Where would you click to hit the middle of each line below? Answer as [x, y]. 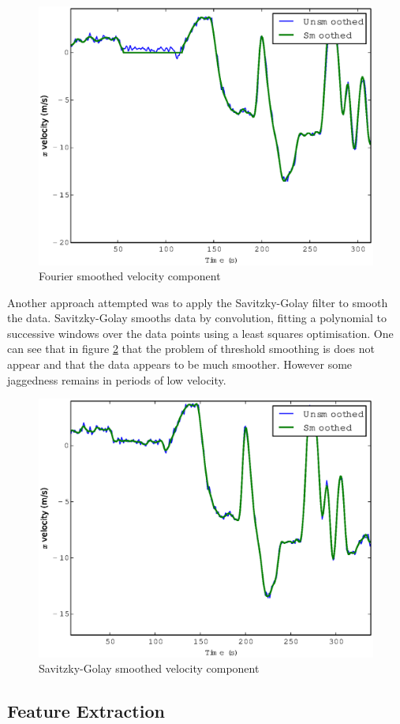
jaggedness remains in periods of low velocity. [117, 379]
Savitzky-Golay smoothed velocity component [149, 668]
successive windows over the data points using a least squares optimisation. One [200, 333]
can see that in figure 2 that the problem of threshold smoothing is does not [191, 349]
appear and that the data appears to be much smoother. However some [180, 364]
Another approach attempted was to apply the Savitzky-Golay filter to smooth [198, 302]
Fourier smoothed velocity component [130, 276]
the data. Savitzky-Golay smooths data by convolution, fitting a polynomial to [197, 318]
